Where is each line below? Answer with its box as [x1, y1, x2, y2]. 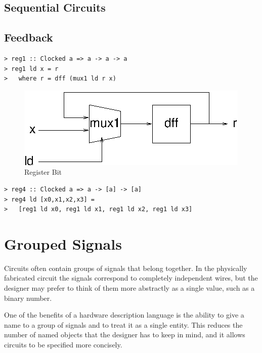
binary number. [4, 292, 52, 303]
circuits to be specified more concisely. [4, 339, 122, 350]
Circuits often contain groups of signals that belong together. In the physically [4, 262, 247, 273]
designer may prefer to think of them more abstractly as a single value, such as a [4, 283, 255, 293]
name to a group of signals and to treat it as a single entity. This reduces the [4, 319, 243, 330]
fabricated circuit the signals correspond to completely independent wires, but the [4, 272, 258, 283]
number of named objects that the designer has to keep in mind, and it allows [4, 329, 245, 340]
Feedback [4, 29, 53, 45]
